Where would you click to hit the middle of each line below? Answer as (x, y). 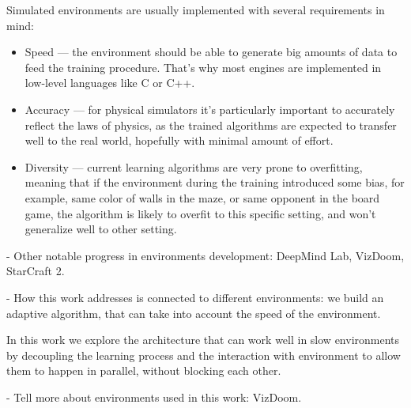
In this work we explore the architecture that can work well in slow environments (203, 340)
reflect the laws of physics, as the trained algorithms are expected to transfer (211, 125)
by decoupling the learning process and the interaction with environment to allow (204, 355)
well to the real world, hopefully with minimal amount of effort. (179, 140)
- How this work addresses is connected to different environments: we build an (195, 297)
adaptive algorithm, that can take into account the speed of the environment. (194, 313)
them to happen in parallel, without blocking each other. (144, 370)
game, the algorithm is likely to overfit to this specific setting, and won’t (200, 213)
